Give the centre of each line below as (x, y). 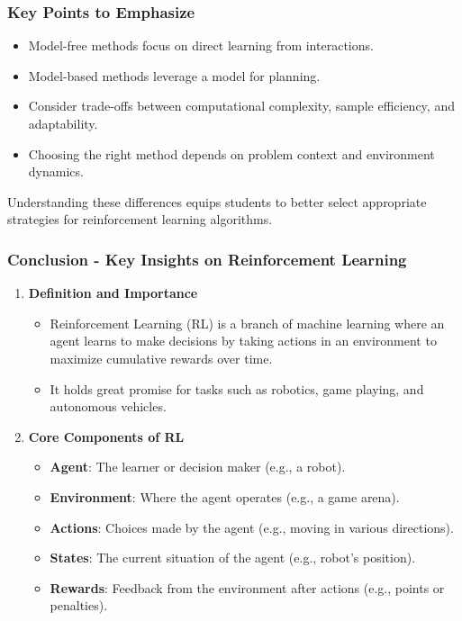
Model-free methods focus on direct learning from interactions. (201, 45)
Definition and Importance (113, 293)
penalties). (79, 605)
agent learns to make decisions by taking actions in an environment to (243, 341)
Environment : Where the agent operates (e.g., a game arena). (225, 496)
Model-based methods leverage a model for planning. (174, 75)
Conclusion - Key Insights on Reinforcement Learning (207, 259)
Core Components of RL (106, 436)
